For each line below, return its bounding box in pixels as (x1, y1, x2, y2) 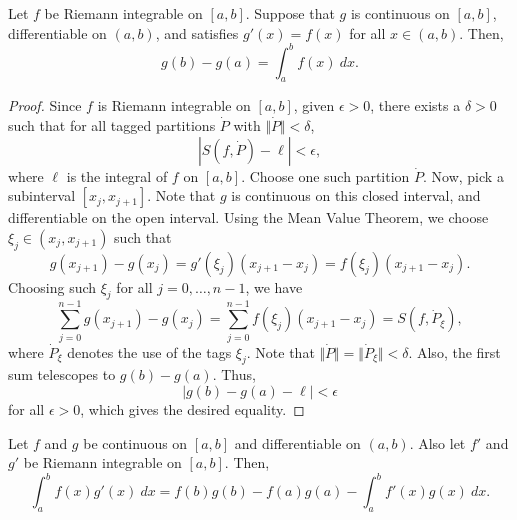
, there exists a (370, 95, 461, 116)
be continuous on (83, 432, 188, 453)
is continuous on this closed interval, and (231, 185, 481, 206)
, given (293, 95, 335, 116)
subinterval (8, 185, 76, 206)
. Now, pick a (423, 165, 504, 186)
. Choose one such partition (241, 165, 410, 186)
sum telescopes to (8, 364, 116, 385)
